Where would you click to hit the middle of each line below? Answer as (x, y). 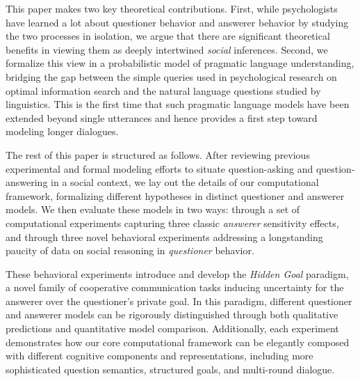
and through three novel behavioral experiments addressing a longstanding (164, 236)
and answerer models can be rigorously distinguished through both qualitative (172, 314)
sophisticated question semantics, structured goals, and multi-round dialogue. (170, 369)
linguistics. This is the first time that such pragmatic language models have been (178, 104)
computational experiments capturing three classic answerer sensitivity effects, (172, 223)
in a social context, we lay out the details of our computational (185, 182)
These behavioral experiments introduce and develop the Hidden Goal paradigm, (177, 273)
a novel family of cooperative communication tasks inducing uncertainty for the (175, 287)
